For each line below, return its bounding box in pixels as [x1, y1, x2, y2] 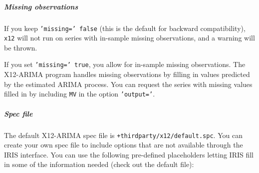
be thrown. [4, 42, 37, 52]
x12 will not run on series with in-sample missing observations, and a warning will [4, 32, 255, 43]
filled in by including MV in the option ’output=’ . [4, 88, 155, 99]
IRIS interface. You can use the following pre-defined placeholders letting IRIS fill [4, 149, 254, 159]
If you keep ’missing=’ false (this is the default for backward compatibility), [4, 22, 246, 33]
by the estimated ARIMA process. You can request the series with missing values [4, 78, 253, 89]
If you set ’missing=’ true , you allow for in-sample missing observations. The [4, 59, 246, 69]
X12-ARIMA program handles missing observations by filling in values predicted [4, 69, 250, 79]
